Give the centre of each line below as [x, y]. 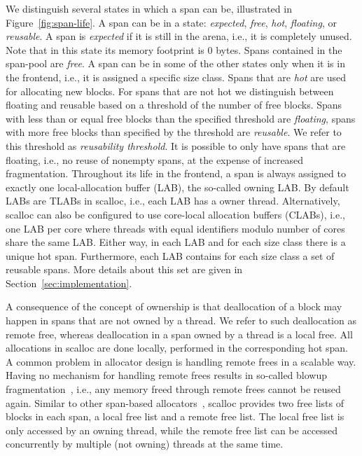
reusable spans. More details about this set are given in [124, 269]
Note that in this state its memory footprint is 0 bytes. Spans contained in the [174, 49]
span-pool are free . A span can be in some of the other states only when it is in [175, 63]
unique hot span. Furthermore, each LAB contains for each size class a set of [170, 255]
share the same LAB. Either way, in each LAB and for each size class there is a [176, 242]
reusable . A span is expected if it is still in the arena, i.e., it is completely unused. [179, 36]
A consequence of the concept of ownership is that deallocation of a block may [174, 306]
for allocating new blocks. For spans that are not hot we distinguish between [170, 91]
